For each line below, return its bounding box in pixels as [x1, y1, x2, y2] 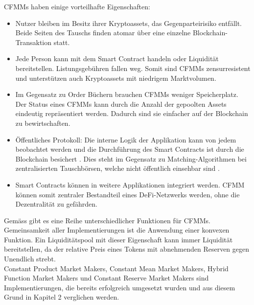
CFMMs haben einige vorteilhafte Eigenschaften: [4, 1, 150, 11]
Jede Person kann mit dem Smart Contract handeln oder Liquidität [15, 53, 219, 64]
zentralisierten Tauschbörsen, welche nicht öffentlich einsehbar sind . [15, 163, 220, 173]
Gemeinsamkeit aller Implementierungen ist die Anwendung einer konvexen [4, 225, 230, 235]
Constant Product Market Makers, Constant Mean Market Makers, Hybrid [4, 263, 229, 273]
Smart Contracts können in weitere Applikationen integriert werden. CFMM [15, 179, 245, 189]
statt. [53, 37, 70, 47]
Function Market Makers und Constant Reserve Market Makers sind [4, 273, 209, 283]
